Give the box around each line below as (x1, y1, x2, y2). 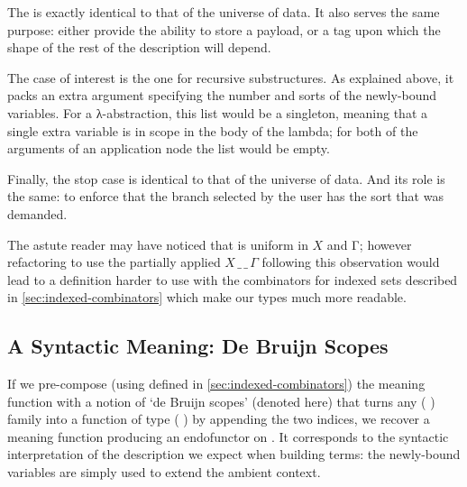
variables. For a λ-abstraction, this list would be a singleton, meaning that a (7, 103, 428, 122)
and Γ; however (326, 234, 412, 253)
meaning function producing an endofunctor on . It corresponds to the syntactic (7, 427, 449, 446)
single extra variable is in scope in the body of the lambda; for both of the (7, 121, 418, 140)
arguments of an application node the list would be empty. (7, 139, 330, 158)
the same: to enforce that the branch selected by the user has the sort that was (7, 187, 444, 206)
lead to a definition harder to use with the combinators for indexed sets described (7, 270, 458, 289)
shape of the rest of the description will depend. (7, 38, 271, 57)
